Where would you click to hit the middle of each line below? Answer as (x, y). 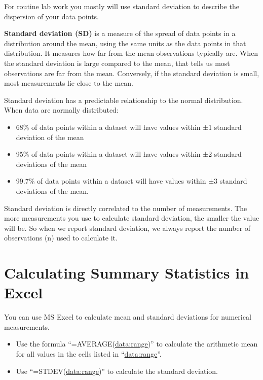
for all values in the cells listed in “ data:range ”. (89, 353)
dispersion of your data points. (52, 16)
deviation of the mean (50, 137)
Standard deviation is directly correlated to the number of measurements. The (126, 208)
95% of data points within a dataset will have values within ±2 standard (129, 154)
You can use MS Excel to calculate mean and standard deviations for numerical (128, 317)
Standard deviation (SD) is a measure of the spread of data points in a (120, 33)
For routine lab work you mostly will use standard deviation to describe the (122, 6)
